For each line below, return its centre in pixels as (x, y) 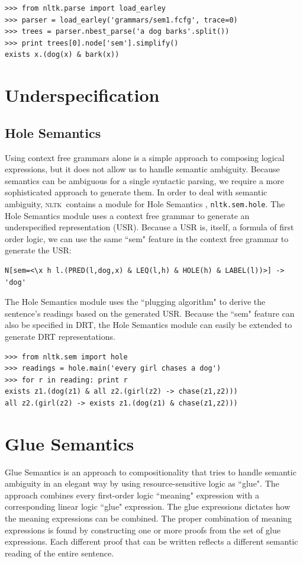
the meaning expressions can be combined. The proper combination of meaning (148, 518)
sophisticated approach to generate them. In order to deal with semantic (136, 192)
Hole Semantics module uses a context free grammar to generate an (127, 215)
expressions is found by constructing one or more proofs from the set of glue (143, 530)
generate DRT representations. (60, 336)
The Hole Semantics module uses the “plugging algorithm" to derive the (135, 302)
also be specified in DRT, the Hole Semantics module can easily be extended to (149, 325)
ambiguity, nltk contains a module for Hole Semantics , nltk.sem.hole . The (145, 203)
